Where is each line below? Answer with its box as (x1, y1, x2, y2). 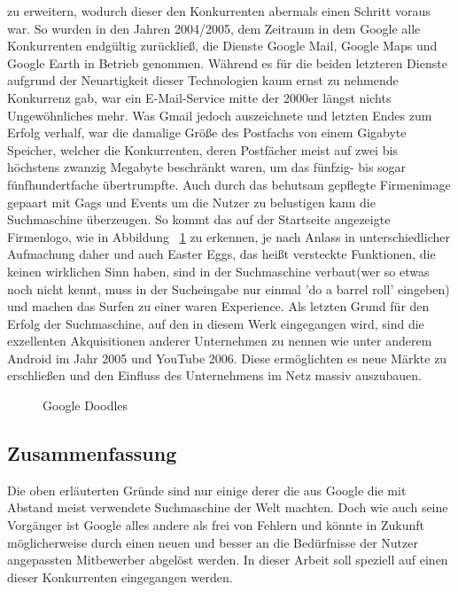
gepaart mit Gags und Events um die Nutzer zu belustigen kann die (7, 192, 376, 211)
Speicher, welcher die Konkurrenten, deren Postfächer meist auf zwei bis (7, 140, 398, 159)
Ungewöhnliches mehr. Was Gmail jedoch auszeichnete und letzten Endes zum (7, 105, 432, 124)
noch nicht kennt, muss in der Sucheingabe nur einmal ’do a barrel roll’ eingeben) (7, 279, 450, 298)
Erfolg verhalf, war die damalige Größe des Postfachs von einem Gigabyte (7, 123, 407, 142)
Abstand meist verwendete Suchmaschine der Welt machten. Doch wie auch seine (7, 498, 448, 517)
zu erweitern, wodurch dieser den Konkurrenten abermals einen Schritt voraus (7, 2, 431, 19)
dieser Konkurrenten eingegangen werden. (7, 567, 233, 586)
